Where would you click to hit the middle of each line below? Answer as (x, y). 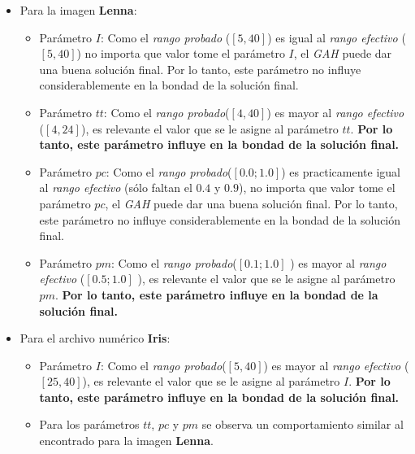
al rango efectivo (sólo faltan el (116, 188)
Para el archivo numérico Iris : (95, 338)
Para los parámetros (89, 424)
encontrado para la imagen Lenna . (126, 441)
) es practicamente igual (341, 171)
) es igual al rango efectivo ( (337, 37)
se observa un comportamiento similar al (303, 424)
